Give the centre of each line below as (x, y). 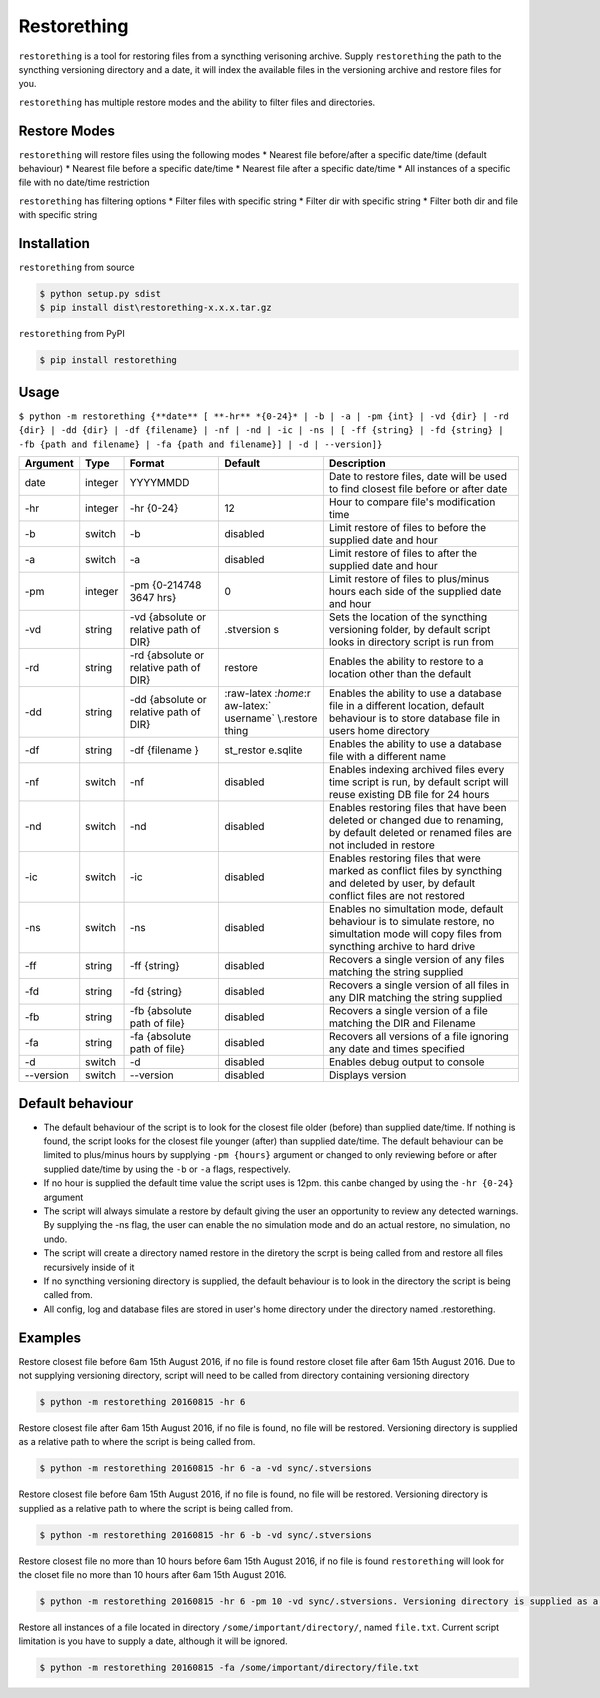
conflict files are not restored (396, 896)
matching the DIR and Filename (402, 1023)
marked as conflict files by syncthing (415, 871)
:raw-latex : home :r (267, 693)
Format (147, 463)
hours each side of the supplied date (415, 592)
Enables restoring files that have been (417, 808)
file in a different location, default (406, 706)
